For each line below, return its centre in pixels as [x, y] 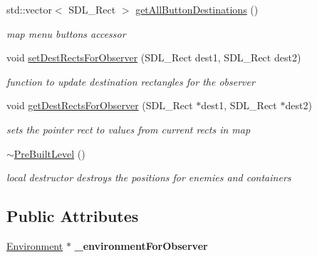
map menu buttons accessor [66, 33]
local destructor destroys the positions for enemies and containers [149, 177]
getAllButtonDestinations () [197, 9]
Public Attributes [73, 216]
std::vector [29, 9]
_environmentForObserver [141, 245]
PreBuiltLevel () [50, 153]
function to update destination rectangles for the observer [131, 81]
